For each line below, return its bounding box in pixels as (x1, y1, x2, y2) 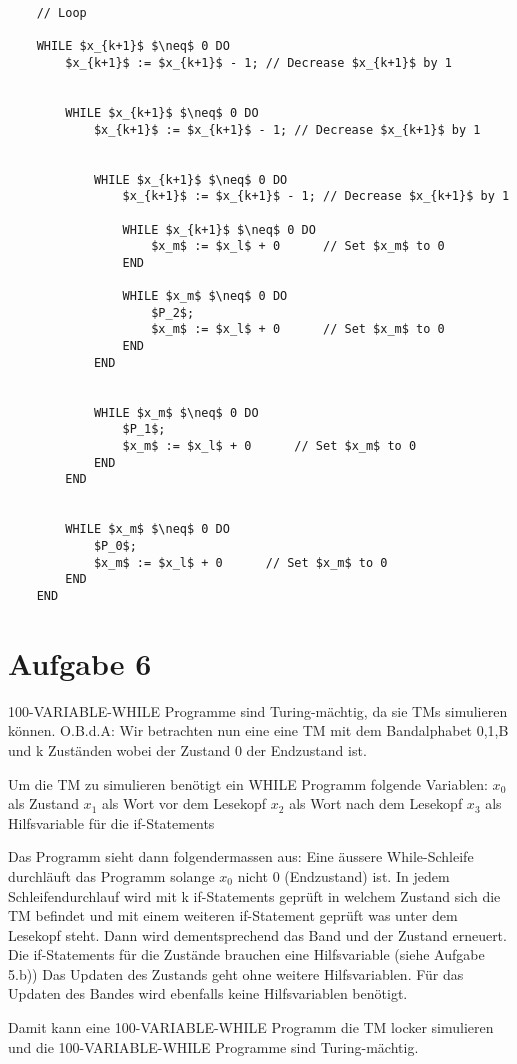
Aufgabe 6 (8, 642, 152, 683)
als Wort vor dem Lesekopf (101, 793, 267, 814)
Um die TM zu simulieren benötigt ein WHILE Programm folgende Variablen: (8, 773, 488, 794)
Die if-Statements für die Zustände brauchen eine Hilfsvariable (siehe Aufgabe (8, 944, 485, 965)
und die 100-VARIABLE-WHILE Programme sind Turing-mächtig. (8, 1036, 419, 1057)
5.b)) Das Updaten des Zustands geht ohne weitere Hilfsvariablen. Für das (8, 963, 464, 984)
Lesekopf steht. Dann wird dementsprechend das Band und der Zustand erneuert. (8, 924, 507, 945)
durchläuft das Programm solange (8, 865, 215, 886)
